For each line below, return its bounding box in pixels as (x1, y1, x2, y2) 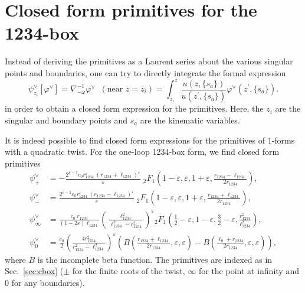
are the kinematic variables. (140, 114, 240, 126)
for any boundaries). (11, 276, 85, 288)
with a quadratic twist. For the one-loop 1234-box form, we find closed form (5, 145, 280, 158)
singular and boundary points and (5, 114, 127, 126)
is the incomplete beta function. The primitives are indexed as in (37, 253, 273, 265)
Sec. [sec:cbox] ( (5, 265, 64, 277)
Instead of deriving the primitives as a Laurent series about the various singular (5, 55, 293, 67)
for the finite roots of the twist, (72, 265, 185, 277)
